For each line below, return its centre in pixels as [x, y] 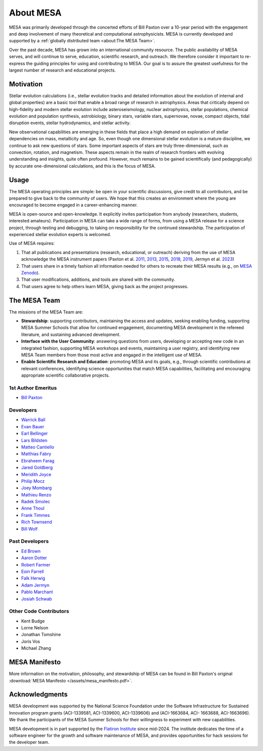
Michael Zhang [36, 648]
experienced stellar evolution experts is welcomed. [60, 234]
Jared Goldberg [37, 468]
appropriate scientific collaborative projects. [66, 375]
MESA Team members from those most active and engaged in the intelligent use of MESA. [112, 355]
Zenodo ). [30, 273]
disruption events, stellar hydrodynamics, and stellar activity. [70, 123]
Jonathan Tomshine [41, 635]
